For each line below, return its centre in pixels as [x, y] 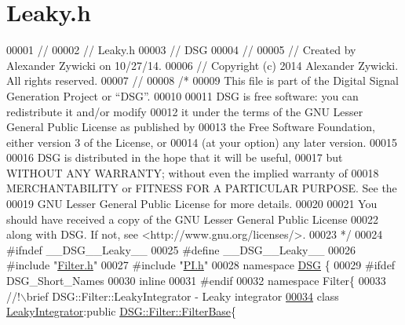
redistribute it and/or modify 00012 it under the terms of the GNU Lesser [185, 111]
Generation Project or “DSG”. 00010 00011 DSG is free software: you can [182, 95]
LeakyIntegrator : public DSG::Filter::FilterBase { [122, 311]
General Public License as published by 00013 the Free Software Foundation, [191, 127]
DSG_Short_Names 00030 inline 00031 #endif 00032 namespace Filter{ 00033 [196, 281]
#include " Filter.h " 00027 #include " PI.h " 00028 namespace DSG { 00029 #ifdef [201, 265]
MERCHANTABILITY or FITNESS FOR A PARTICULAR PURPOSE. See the [202, 188]
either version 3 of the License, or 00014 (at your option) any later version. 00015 [202, 142]
